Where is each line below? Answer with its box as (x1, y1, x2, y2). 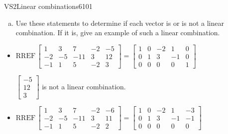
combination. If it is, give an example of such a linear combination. (15, 27, 220, 38)
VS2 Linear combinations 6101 (4, 1, 93, 11)
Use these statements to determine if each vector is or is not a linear (15, 17, 224, 28)
